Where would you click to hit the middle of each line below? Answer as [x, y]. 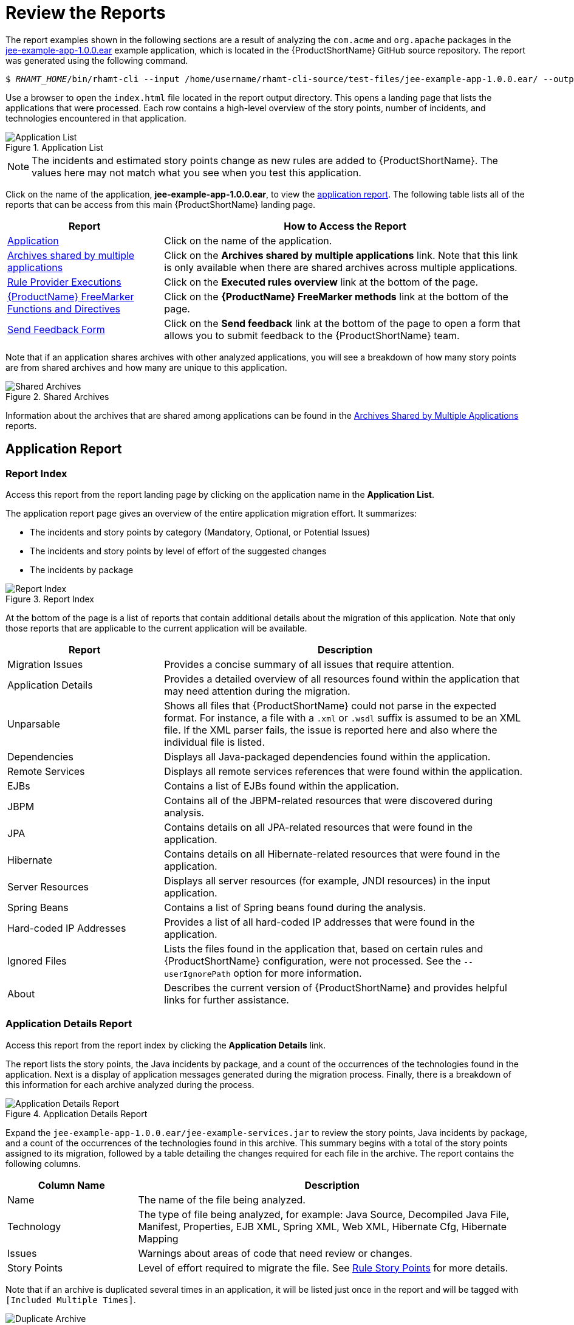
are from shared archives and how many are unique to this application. [146, 367]
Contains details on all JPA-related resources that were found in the [319, 827]
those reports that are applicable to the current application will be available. [156, 628]
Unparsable [34, 724]
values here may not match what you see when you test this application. [196, 172]
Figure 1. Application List [54, 147]
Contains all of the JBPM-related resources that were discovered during [328, 800]
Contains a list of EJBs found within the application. [282, 786]
